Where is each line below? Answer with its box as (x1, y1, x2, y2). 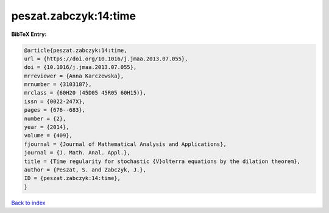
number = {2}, (24, 115, 66, 122)
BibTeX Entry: (11, 31, 47, 38)
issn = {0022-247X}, (24, 98, 85, 105)
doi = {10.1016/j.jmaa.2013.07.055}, (24, 64, 137, 71)
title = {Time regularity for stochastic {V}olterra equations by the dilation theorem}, (24, 157, 301, 165)
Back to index (11, 199, 46, 206)
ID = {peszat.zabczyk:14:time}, (24, 175, 121, 182)
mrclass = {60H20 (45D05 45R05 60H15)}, (24, 89, 146, 96)
